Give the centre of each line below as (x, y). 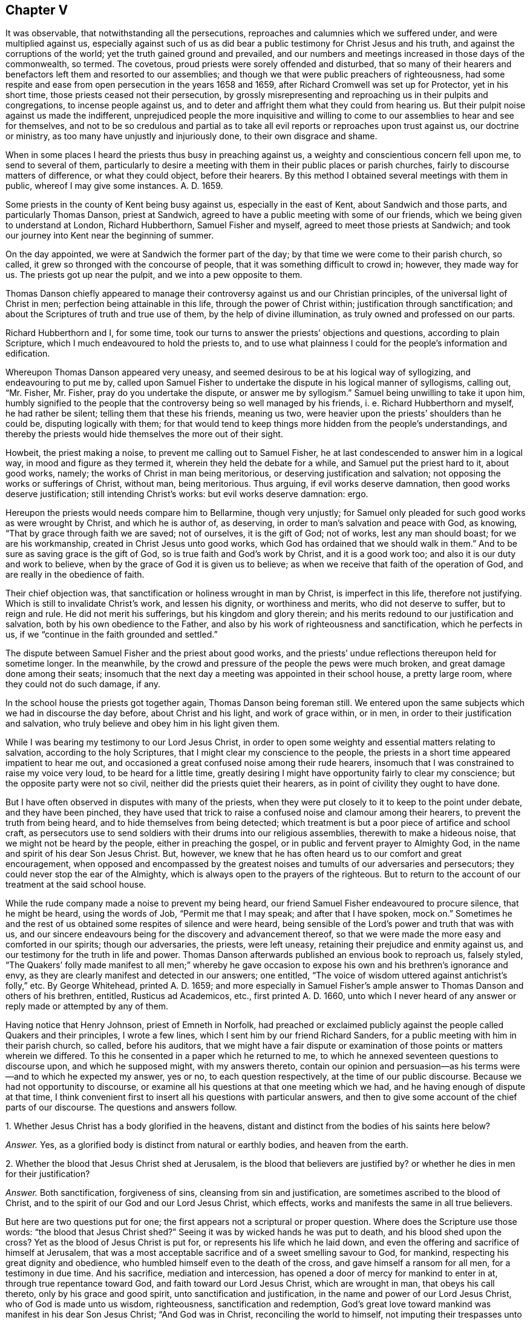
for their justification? (48, 1174)
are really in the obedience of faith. (75, 575)
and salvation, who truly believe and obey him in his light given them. (143, 724)
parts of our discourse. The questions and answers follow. (121, 1107)
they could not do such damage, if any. (83, 684)
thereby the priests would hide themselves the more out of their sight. (144, 434)
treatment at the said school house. (76, 885)
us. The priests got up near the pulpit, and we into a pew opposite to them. (154, 275)
